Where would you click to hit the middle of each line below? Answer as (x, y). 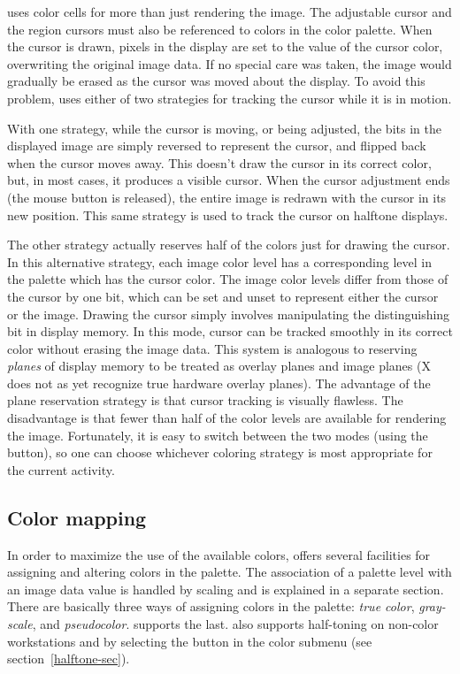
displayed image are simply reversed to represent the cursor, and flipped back (217, 146)
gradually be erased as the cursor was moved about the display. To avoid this (216, 81)
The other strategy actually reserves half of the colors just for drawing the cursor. (229, 245)
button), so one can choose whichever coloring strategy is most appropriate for (220, 452)
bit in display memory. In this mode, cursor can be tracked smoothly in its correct (230, 331)
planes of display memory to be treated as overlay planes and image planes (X (219, 366)
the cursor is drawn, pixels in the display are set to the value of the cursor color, (225, 46)
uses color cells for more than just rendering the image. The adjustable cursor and (230, 11)
